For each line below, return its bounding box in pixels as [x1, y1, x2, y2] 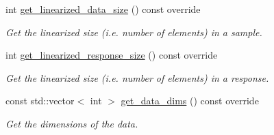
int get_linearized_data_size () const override [5, 2, 201, 16]
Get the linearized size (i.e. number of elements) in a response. [5, 70, 269, 85]
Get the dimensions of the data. [5, 116, 138, 130]
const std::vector [5, 93, 75, 108]
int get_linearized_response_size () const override [5, 48, 218, 62]
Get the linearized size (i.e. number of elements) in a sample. [5, 25, 262, 39]
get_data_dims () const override [121, 93, 259, 108]
